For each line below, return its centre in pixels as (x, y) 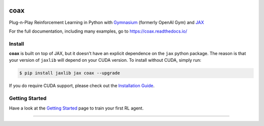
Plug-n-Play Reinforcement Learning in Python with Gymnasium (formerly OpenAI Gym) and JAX (107, 22)
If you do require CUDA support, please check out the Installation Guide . (82, 86)
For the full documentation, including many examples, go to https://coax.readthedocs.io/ (98, 31)
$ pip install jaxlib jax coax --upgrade (70, 73)
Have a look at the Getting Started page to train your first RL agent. (76, 108)
